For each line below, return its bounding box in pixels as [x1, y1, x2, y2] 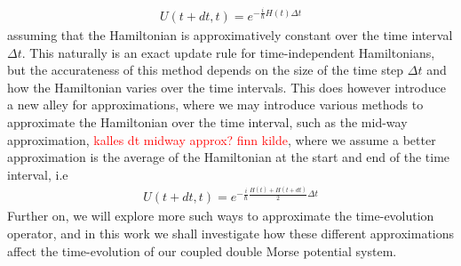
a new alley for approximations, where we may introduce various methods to [7, 95, 424, 114]
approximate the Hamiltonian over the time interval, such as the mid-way [7, 112, 408, 131]
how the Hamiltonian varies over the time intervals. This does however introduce [7, 77, 446, 96]
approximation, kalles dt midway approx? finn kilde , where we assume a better [7, 130, 436, 149]
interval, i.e [7, 165, 68, 183]
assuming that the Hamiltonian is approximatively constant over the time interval [7, 25, 453, 44]
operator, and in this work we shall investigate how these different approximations [7, 224, 455, 243]
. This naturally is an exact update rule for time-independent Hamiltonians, [21, 43, 435, 61]
